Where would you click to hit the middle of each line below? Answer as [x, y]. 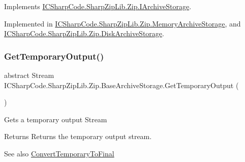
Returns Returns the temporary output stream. [78, 136]
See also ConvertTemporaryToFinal [59, 153]
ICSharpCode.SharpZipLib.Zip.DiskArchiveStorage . [84, 33]
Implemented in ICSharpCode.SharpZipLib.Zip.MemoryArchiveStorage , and [122, 23]
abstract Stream [29, 75]
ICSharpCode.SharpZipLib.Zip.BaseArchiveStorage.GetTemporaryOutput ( [121, 85]
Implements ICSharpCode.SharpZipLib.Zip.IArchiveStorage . [98, 6]
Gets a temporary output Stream [56, 119]
